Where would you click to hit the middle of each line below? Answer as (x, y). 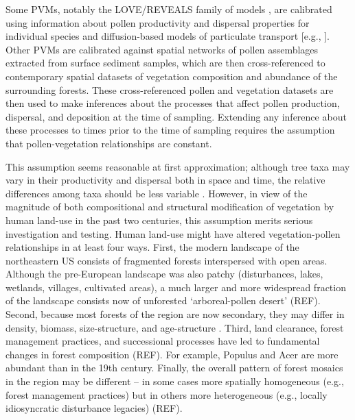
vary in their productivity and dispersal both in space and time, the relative (165, 180)
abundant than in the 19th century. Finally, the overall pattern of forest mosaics (174, 368)
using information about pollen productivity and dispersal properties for (158, 22)
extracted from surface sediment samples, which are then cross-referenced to (165, 63)
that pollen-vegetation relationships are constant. (109, 143)
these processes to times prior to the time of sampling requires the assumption (170, 130)
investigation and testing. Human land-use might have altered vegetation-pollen (173, 233)
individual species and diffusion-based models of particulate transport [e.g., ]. (168, 36)
